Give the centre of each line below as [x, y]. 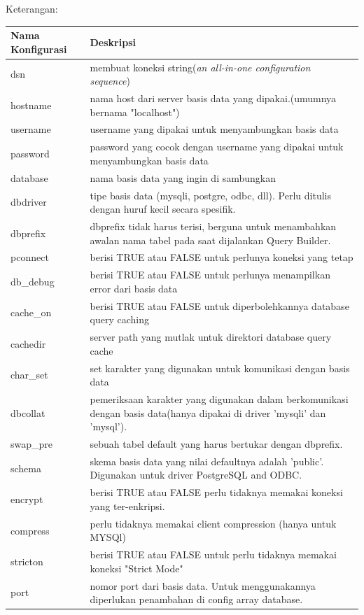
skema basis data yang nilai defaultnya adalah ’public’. [207, 461]
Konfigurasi [39, 49]
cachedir [28, 343]
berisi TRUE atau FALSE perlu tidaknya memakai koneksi [216, 492]
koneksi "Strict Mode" [136, 568]
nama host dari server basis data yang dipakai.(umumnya [213, 98]
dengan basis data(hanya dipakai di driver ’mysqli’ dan [208, 412]
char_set [29, 375]
